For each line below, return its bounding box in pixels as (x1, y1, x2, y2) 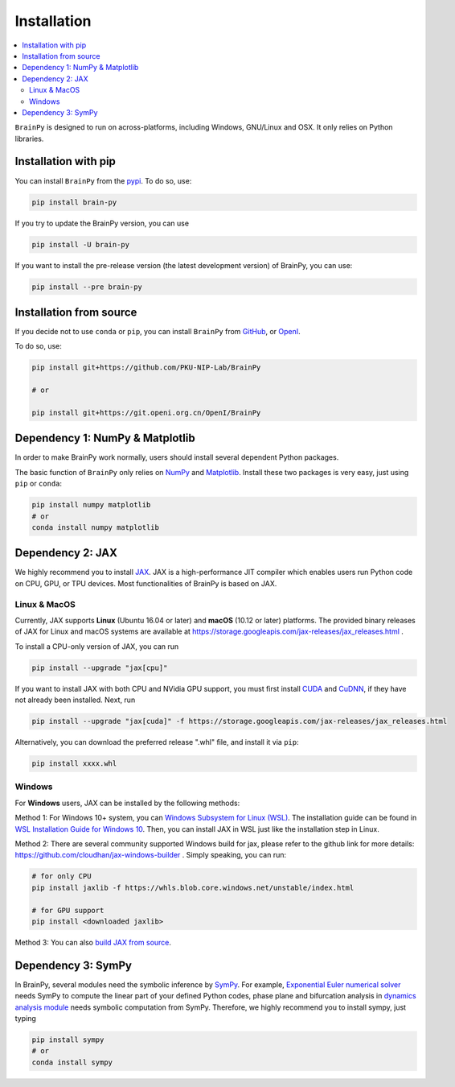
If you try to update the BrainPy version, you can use (14, 218, 189, 228)
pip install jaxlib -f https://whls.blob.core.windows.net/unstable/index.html (31, 882, 355, 892)
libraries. (14, 134, 44, 143)
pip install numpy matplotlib (31, 500, 151, 510)
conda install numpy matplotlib (31, 523, 160, 531)
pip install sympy (31, 1035, 105, 1044)
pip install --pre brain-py (31, 282, 142, 291)
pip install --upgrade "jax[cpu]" (31, 663, 168, 672)
